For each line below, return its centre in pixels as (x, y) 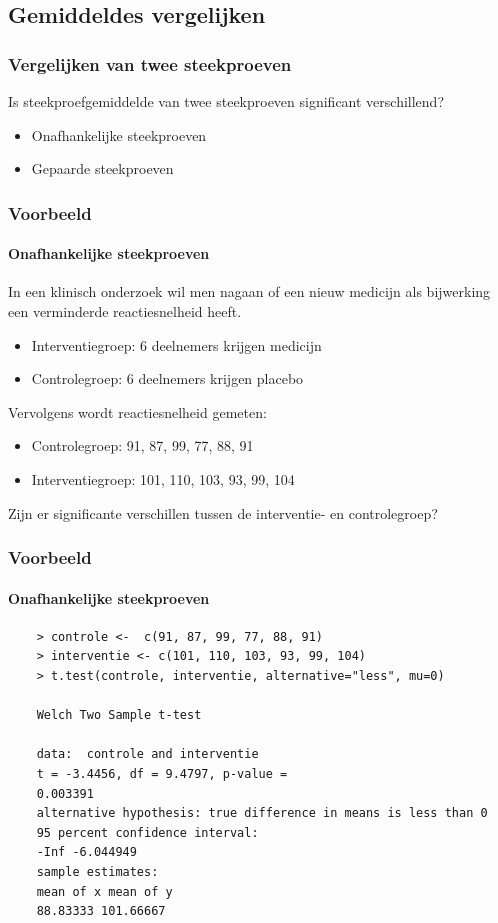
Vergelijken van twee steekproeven (150, 63)
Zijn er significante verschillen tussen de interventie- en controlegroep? (223, 512)
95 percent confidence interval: (147, 832)
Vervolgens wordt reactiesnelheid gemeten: (137, 411)
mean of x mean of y (104, 891)
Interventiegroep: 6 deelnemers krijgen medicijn (176, 344)
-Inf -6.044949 (86, 852)
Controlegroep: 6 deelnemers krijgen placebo (167, 378)
